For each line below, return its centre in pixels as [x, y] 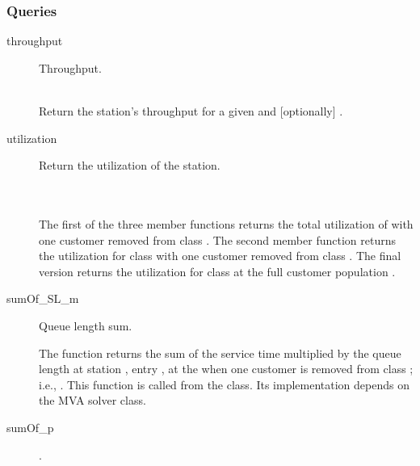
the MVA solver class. [92, 400]
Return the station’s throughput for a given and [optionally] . [191, 111]
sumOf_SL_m [43, 298]
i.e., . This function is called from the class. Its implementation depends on [224, 384]
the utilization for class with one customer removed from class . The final [220, 256]
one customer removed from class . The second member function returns [217, 239]
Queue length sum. [86, 325]
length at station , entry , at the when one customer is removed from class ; [226, 369]
